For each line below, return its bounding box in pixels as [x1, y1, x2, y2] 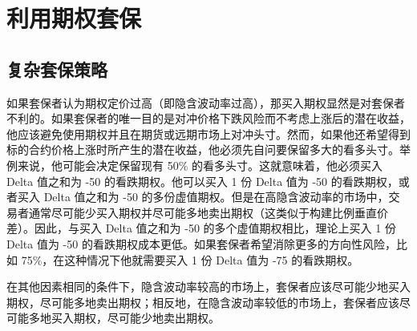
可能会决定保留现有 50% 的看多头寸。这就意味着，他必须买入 [62, 156, 383, 173]
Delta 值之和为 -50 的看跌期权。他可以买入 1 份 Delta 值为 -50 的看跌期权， [6, 172, 399, 189]
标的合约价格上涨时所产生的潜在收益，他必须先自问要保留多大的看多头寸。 [6, 141, 399, 158]
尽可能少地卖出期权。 [107, 309, 220, 326]
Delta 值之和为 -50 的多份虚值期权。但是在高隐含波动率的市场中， [43, 188, 389, 205]
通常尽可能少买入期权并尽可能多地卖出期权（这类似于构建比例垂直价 [28, 204, 388, 220]
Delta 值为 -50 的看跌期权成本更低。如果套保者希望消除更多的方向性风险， [6, 235, 396, 252]
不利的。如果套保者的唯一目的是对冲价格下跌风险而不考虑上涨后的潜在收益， [6, 110, 411, 127]
